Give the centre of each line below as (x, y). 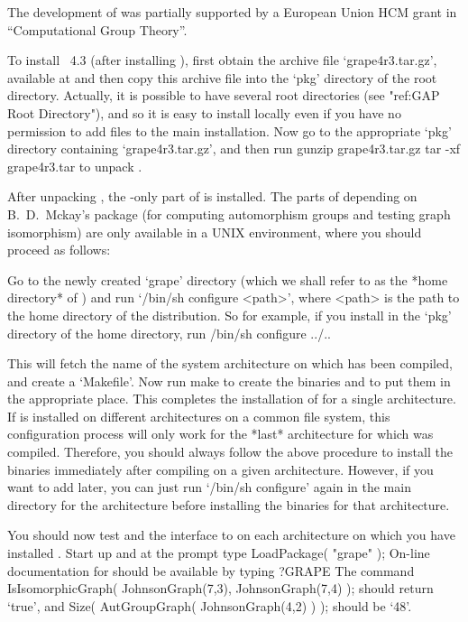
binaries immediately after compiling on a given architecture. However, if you (220, 469)
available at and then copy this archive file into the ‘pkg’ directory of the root (222, 77)
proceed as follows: (59, 250)
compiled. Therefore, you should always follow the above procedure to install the (230, 452)
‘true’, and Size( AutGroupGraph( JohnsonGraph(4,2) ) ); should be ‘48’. (210, 605)
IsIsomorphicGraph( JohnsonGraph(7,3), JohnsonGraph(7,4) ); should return (220, 588)
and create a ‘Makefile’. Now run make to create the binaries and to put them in (229, 381)
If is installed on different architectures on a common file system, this (199, 416)
